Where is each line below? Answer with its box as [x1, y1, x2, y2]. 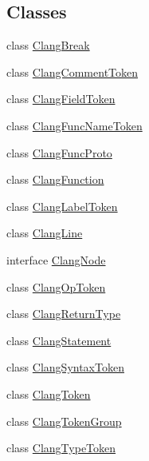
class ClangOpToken [6, 278, 106, 295]
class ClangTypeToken [6, 439, 116, 456]
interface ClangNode [6, 251, 106, 268]
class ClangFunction [6, 171, 104, 188]
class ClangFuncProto [6, 144, 112, 161]
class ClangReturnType [6, 305, 121, 322]
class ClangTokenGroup [6, 412, 122, 429]
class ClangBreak [6, 37, 90, 54]
